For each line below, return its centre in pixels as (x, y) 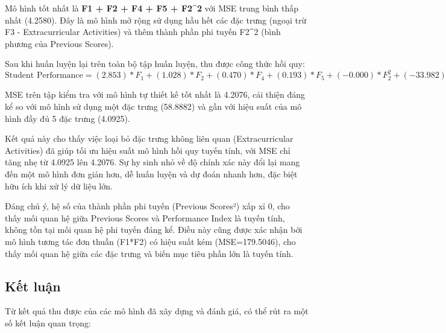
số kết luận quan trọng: (48, 322)
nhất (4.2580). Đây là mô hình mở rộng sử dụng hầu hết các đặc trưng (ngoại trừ (156, 20)
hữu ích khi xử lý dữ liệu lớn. (59, 186)
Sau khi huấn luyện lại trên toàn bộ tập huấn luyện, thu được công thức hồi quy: (155, 64)
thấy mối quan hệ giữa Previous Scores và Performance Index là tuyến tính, (145, 217)
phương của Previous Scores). (59, 43)
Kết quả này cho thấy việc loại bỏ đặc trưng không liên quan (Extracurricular (149, 138)
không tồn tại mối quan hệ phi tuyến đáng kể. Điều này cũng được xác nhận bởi (154, 230)
